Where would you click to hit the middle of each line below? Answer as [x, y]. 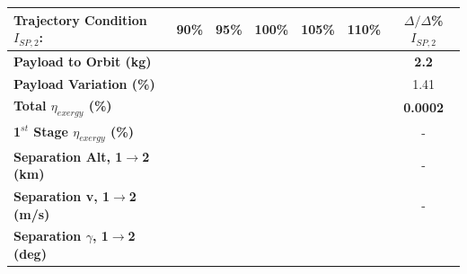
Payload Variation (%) [84, 83]
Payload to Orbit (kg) [83, 61]
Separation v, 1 [62, 196]
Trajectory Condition [80, 19]
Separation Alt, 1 [68, 156]
